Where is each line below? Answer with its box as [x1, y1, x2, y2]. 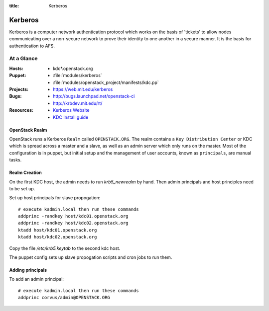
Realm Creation [9, 169, 42, 176]
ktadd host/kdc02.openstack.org [18, 234, 97, 240]
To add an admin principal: [9, 276, 64, 282]
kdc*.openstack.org [53, 65, 93, 72]
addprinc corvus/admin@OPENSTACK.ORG [18, 295, 111, 301]
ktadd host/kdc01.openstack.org [18, 227, 97, 233]
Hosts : [9, 65, 23, 72]
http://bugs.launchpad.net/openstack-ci [53, 93, 135, 99]
